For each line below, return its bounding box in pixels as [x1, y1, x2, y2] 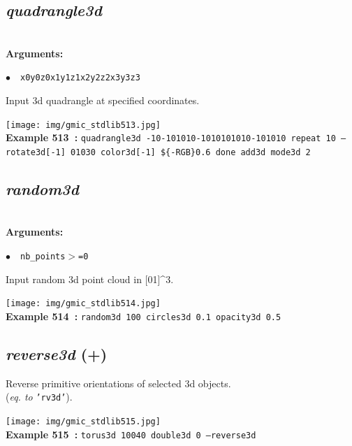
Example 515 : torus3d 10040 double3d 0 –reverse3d [6, 426, 256, 441]
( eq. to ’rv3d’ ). [6, 389, 73, 404]
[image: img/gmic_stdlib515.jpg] [6, 417, 161, 427]
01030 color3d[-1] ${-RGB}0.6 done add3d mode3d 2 [71, 147, 311, 157]
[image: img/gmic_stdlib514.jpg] [6, 298, 161, 309]
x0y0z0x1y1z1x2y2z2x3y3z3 [20, 73, 140, 83]
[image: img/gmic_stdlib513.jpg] [6, 120, 161, 130]
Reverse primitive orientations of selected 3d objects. [6, 375, 231, 390]
